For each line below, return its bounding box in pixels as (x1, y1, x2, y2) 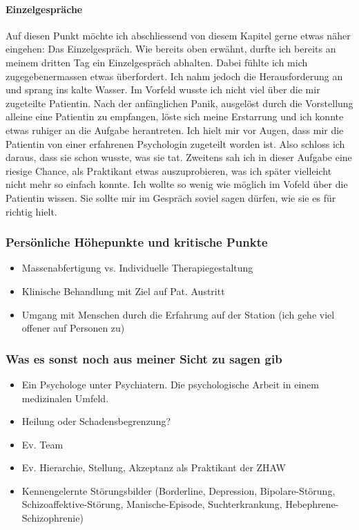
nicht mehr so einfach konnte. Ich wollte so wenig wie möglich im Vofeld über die (6, 177, 348, 191)
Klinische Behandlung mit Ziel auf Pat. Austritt (21, 283, 225, 298)
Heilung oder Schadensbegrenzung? (21, 414, 171, 428)
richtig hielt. (6, 204, 57, 218)
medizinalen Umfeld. (21, 390, 109, 405)
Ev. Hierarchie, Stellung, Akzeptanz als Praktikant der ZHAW (21, 460, 286, 475)
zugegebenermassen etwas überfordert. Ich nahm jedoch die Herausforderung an (6, 68, 343, 83)
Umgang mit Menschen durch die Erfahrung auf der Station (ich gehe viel (21, 307, 335, 321)
